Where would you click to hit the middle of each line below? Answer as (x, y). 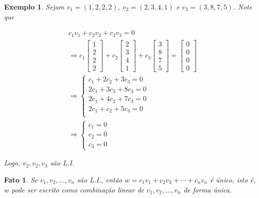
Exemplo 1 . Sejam (34, 6)
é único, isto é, (233, 179)
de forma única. (207, 189)
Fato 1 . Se (21, 179)
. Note (243, 6)
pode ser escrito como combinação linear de (78, 189)
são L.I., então (100, 179)
